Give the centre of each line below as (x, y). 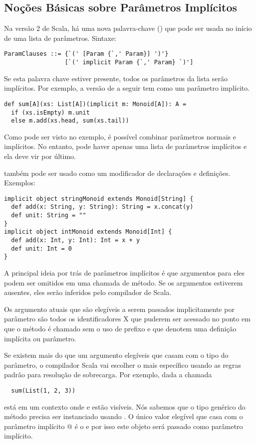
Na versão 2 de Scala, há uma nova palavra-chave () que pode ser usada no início (128, 28)
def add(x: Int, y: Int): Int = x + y (76, 240)
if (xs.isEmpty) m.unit (50, 112)
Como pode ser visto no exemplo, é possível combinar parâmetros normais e (120, 136)
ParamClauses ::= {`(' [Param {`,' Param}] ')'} (86, 54)
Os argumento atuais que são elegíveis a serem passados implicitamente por (119, 309)
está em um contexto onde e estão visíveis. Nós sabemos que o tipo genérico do (125, 406)
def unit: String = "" (49, 216)
